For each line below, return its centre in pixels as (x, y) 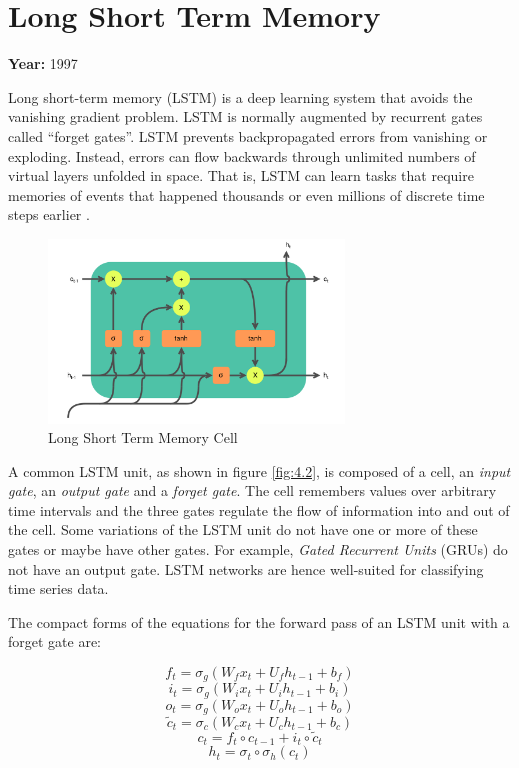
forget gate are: (55, 641)
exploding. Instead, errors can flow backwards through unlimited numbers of (242, 155)
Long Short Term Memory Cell (143, 437)
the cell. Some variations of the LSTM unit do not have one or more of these (243, 529)
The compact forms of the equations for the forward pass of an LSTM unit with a (259, 621)
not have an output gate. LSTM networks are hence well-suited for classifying (246, 568)
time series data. (58, 588)
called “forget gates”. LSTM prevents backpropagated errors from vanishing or (248, 135)
